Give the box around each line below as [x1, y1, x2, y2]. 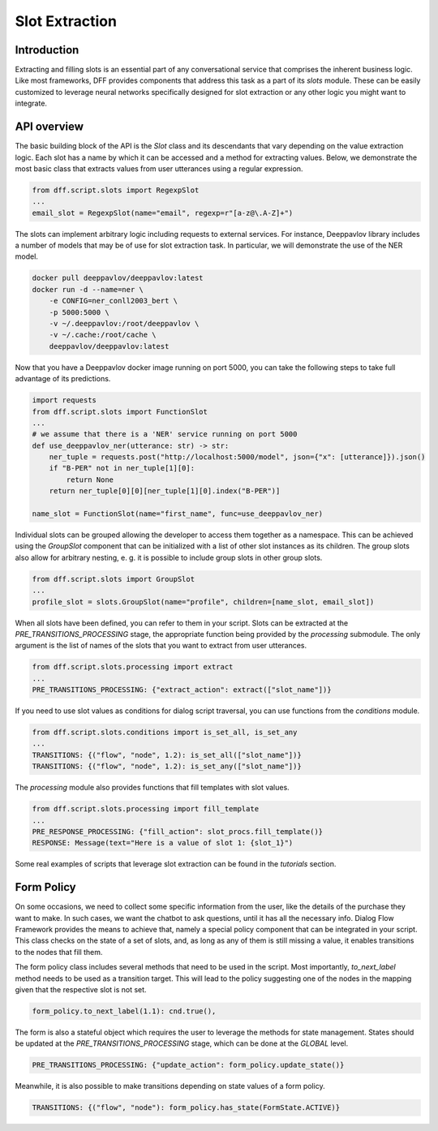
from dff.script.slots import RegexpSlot [32, 185, 200, 195]
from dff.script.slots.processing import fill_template [32, 804, 260, 814]
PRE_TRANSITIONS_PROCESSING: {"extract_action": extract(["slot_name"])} [32, 686, 332, 695]
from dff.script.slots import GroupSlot [32, 574, 195, 583]
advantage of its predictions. [15, 374, 111, 384]
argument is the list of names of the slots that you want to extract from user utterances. [15, 641, 307, 651]
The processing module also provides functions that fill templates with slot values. [15, 783, 290, 793]
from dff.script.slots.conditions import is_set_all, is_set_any [32, 728, 298, 738]
